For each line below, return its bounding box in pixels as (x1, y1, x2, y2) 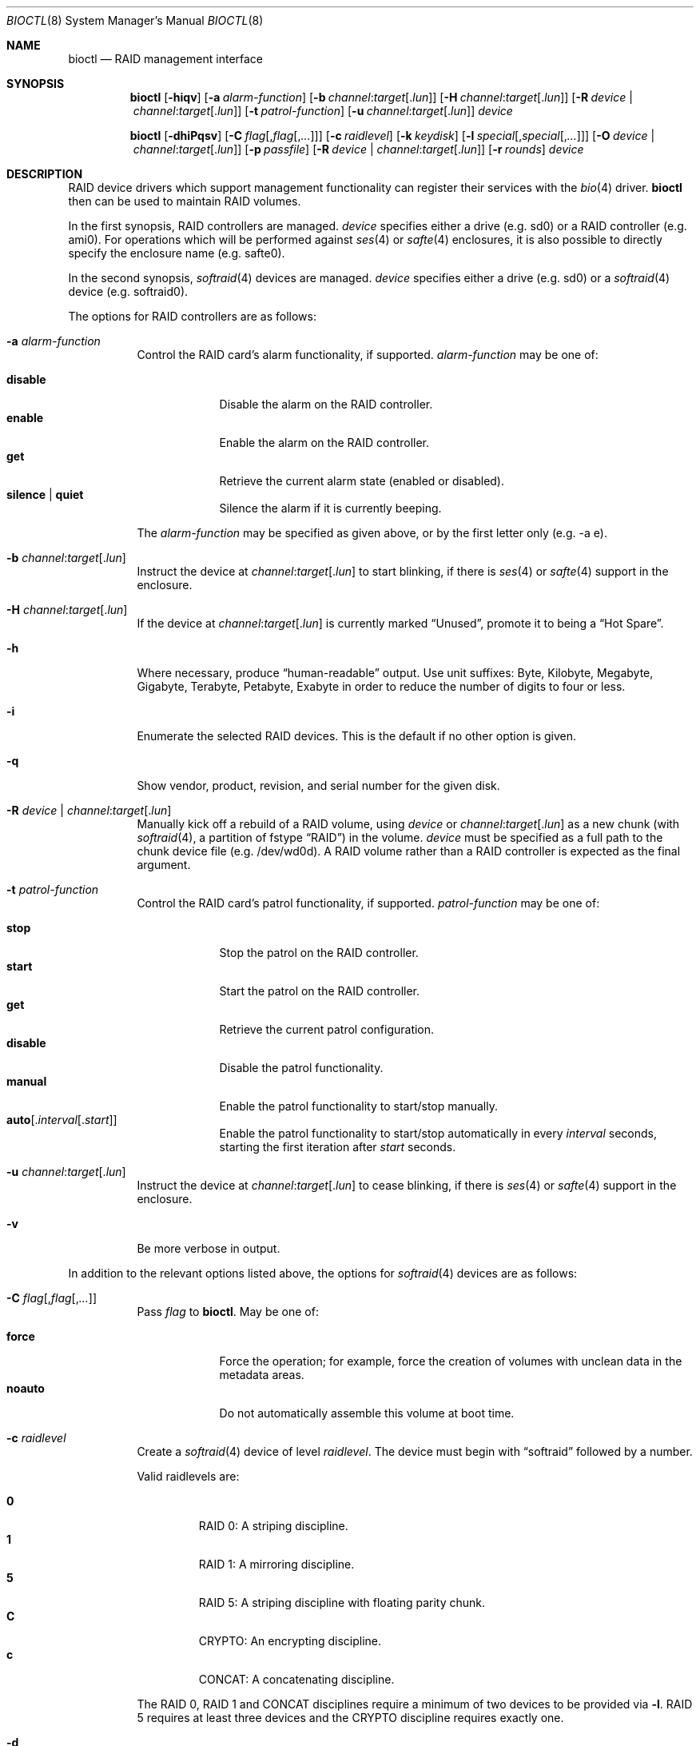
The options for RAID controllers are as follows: (68, 309, 316, 323)
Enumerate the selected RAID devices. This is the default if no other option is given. (137, 729, 577, 743)
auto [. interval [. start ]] (6, 1113, 117, 1126)
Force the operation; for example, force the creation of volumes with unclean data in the (219, 1354, 682, 1368)
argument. (137, 858, 191, 871)
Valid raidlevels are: (137, 1469, 240, 1483)
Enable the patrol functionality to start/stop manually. (219, 1099, 498, 1113)
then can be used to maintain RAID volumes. (68, 194, 301, 208)
